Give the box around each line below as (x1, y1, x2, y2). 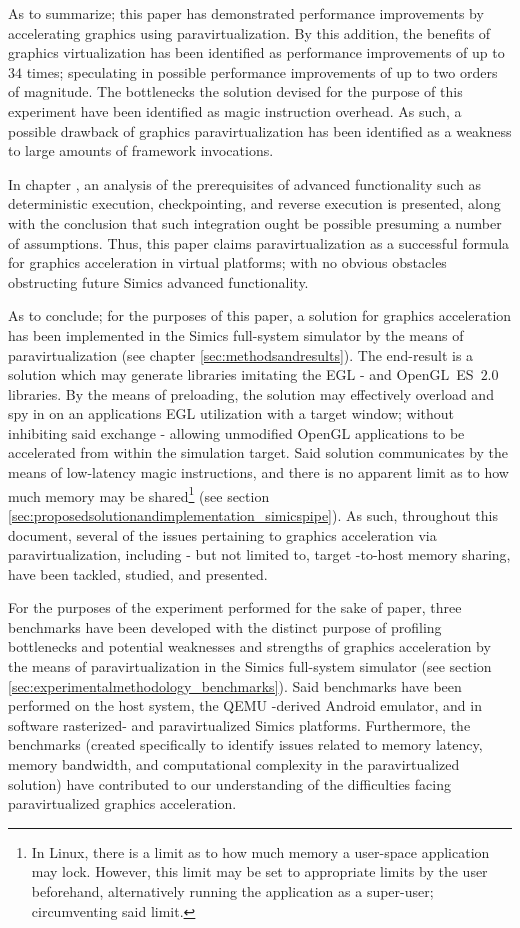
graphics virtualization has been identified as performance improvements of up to (8, 42, 505, 63)
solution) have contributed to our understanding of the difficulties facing (8, 773, 451, 794)
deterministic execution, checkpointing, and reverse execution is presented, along (8, 193, 501, 214)
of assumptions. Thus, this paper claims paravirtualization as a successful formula (8, 232, 510, 253)
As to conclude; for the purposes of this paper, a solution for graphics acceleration (8, 305, 512, 326)
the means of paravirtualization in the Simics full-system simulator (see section (8, 656, 492, 677)
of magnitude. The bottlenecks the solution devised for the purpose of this (8, 81, 463, 102)
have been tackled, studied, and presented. (8, 563, 268, 584)
